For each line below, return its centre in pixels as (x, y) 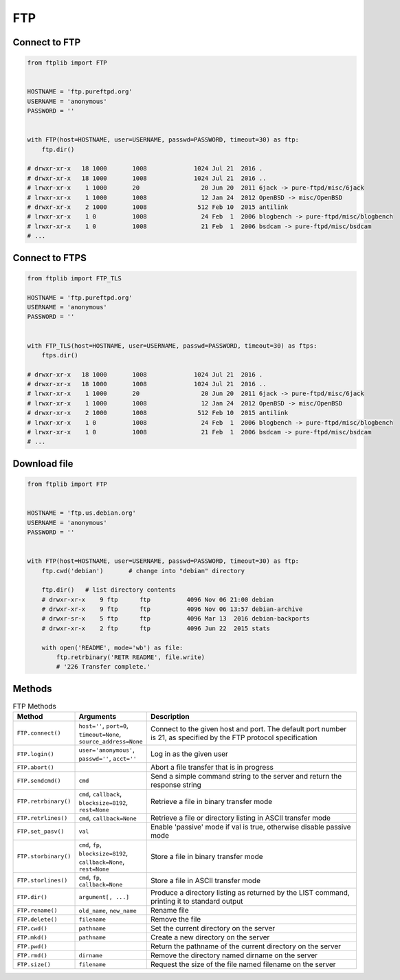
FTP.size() (34, 965)
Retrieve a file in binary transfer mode (211, 801)
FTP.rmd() (32, 955)
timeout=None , (100, 734)
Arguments (98, 717)
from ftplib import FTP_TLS (74, 278)
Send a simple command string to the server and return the (246, 777)
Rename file (169, 911)
